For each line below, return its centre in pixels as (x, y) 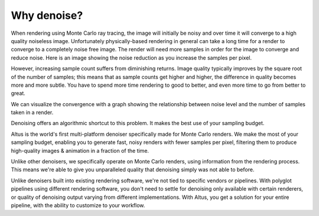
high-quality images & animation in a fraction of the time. (80, 150)
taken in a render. (32, 113)
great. (18, 93)
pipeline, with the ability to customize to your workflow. (78, 205)
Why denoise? (47, 15)
